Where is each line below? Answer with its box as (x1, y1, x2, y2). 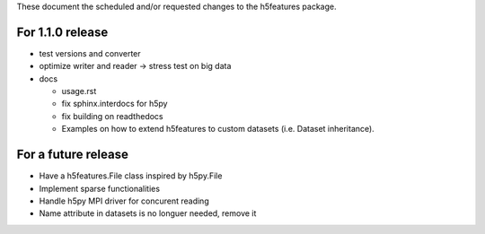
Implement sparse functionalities (39, 183, 161, 194)
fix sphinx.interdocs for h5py (61, 99, 168, 109)
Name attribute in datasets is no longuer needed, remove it (39, 208, 257, 219)
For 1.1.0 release (16, 24, 109, 39)
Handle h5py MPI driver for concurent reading (39, 195, 210, 206)
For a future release (16, 147, 129, 162)
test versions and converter (39, 48, 141, 58)
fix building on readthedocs (61, 110, 163, 121)
